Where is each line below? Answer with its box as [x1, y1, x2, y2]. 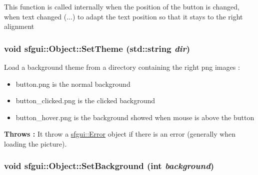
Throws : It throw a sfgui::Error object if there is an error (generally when [4, 129, 236, 139]
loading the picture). [4, 138, 67, 149]
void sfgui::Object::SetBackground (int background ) [4, 160, 214, 172]
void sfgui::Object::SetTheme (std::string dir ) [4, 42, 190, 54]
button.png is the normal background [15, 78, 130, 89]
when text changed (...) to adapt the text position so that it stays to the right [4, 11, 243, 21]
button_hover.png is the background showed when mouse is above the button [15, 112, 254, 122]
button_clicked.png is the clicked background [15, 95, 155, 106]
